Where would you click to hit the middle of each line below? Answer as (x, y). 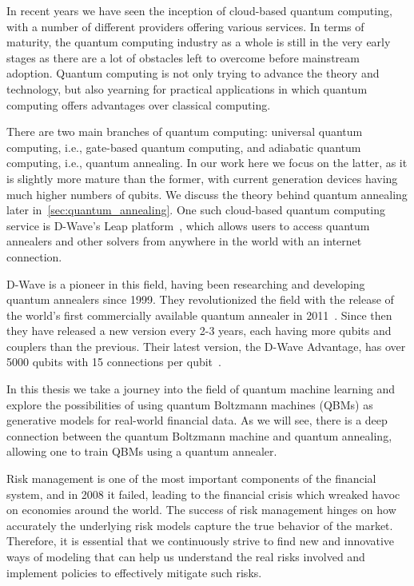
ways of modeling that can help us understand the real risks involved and (186, 556)
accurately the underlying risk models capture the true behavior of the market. (200, 525)
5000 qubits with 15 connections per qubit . (114, 362)
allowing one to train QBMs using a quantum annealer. (142, 451)
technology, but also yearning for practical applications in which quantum (187, 88)
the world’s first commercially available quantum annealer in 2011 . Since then (199, 315)
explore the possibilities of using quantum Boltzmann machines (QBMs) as (190, 404)
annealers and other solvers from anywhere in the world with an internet (184, 241)
